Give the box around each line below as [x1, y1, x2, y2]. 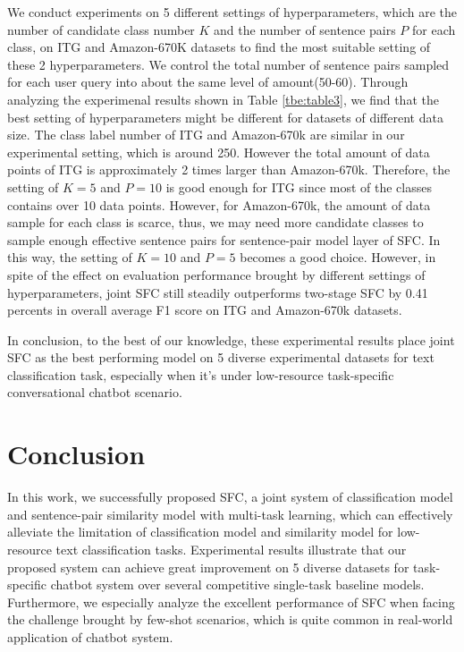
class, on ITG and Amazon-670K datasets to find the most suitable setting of [7, 38, 431, 56]
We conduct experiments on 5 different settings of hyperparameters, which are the [7, 3, 457, 21]
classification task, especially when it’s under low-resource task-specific [7, 365, 394, 384]
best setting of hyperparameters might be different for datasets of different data [7, 107, 443, 126]
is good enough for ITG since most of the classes [165, 177, 432, 196]
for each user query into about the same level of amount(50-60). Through [7, 72, 409, 91]
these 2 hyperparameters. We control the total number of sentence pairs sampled [7, 55, 450, 73]
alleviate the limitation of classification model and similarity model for [7, 522, 393, 541]
